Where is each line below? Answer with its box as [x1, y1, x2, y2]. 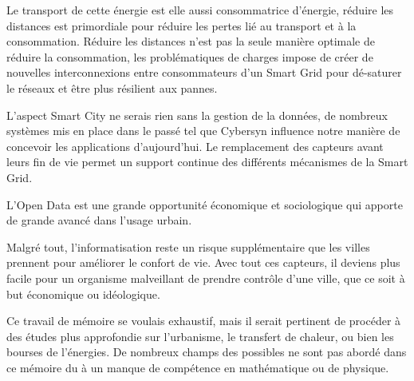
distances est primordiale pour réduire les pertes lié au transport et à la [6, 17, 357, 34]
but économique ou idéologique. [6, 285, 160, 302]
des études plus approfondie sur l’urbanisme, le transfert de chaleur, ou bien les [6, 327, 394, 344]
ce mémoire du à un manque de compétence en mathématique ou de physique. [6, 359, 389, 375]
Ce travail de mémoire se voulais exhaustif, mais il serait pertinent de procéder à [6, 312, 401, 329]
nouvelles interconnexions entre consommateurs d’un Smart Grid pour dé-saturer [6, 64, 402, 81]
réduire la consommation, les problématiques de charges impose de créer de [6, 48, 373, 65]
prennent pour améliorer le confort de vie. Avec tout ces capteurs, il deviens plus [6, 254, 400, 271]
